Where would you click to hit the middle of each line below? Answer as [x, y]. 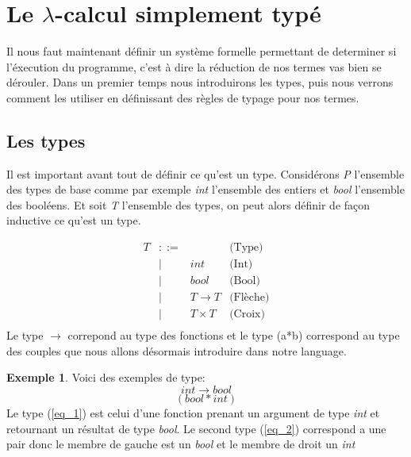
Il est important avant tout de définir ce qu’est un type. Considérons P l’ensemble [205, 173]
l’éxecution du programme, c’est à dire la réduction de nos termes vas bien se [194, 66]
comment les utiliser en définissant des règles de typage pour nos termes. [183, 97]
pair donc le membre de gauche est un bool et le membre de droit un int [181, 444]
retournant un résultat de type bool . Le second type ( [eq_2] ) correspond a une [196, 428]
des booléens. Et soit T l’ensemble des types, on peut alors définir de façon [188, 204]
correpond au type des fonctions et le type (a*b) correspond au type [234, 335]
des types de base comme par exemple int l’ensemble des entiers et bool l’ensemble [205, 189]
